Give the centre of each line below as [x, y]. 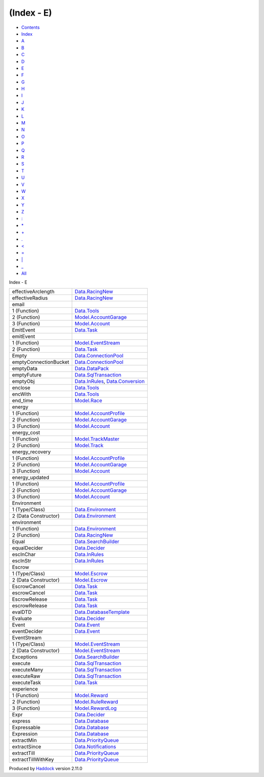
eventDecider [28, 631]
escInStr [22, 561]
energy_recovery [31, 452]
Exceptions [25, 657]
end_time [23, 400]
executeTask [26, 683]
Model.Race [88, 400]
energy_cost [26, 433]
